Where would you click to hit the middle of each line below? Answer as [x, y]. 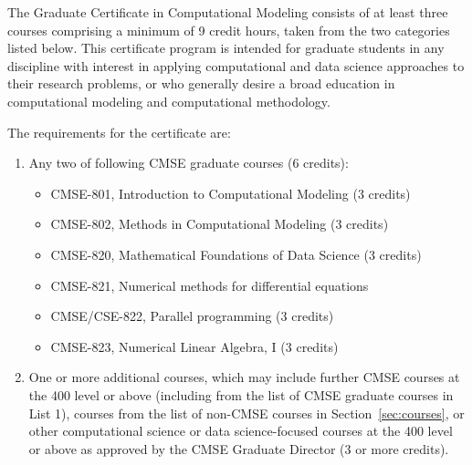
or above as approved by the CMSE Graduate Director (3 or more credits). [239, 448]
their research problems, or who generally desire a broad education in [201, 83]
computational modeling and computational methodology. [169, 101]
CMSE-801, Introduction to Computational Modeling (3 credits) [231, 193]
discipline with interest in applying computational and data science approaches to [236, 65]
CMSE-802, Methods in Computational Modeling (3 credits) [220, 224]
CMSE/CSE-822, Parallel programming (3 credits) [192, 316]
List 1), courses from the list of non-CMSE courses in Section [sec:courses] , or [246, 413]
